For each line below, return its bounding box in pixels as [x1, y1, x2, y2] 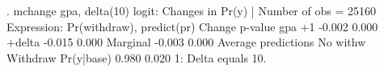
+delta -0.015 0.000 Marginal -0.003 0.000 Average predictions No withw [6, 34, 366, 50]
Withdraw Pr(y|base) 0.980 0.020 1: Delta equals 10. [6, 49, 267, 66]
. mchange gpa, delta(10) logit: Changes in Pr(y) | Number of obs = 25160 [6, 2, 376, 18]
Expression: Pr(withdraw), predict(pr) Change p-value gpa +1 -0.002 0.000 [6, 18, 378, 34]
